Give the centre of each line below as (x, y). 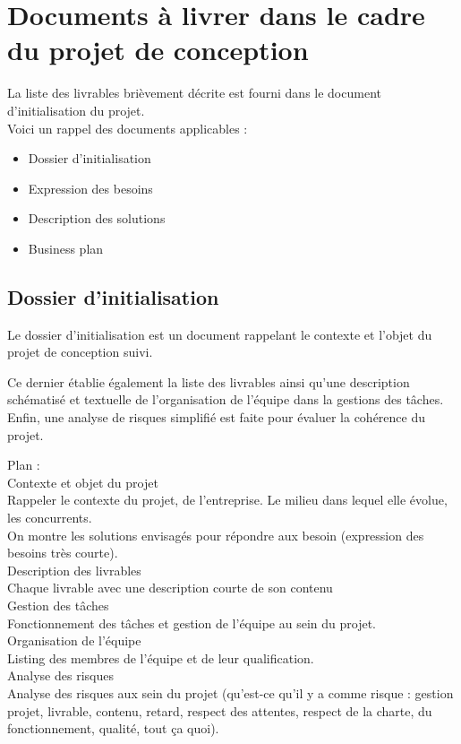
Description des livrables (74, 570)
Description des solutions (97, 218)
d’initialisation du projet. (76, 110)
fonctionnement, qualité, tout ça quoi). (113, 728)
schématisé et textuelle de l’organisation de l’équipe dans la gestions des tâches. (226, 399)
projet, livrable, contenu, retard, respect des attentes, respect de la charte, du (220, 710)
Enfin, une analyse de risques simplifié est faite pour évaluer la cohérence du (217, 417)
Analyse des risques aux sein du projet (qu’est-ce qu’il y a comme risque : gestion (230, 692)
